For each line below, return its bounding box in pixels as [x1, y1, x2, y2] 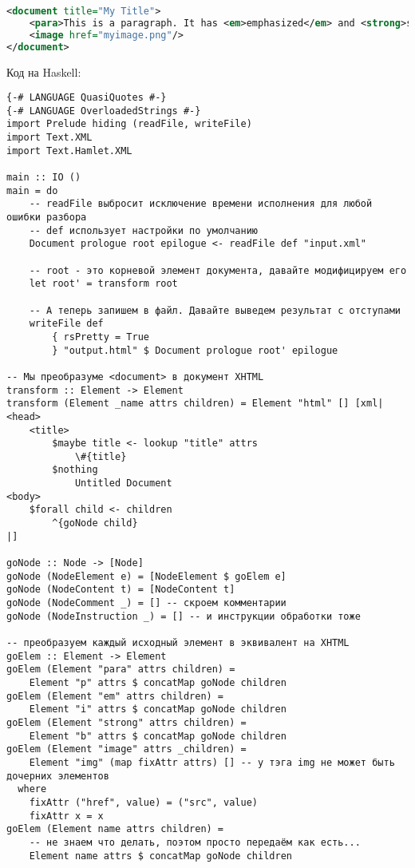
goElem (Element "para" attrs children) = [6, 664, 235, 676]
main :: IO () [6, 172, 81, 184]
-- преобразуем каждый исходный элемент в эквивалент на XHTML [6, 637, 350, 648]
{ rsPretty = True [52, 331, 149, 343]
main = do [6, 184, 58, 196]
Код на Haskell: [6, 63, 81, 80]
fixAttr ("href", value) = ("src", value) [29, 796, 258, 808]
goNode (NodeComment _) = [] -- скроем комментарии [6, 597, 287, 609]
